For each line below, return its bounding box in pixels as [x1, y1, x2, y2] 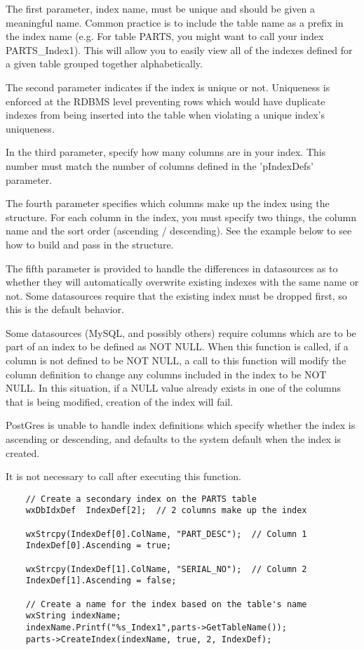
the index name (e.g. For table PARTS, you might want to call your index [6, 29, 324, 44]
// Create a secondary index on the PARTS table [25, 493, 257, 504]
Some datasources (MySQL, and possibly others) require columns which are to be [6, 325, 356, 340]
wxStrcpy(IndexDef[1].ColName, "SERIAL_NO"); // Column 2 [25, 564, 307, 574]
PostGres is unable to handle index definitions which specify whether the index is [6, 418, 356, 432]
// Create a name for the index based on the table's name [25, 599, 307, 609]
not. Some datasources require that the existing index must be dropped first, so [6, 288, 347, 303]
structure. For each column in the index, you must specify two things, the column [6, 209, 356, 224]
